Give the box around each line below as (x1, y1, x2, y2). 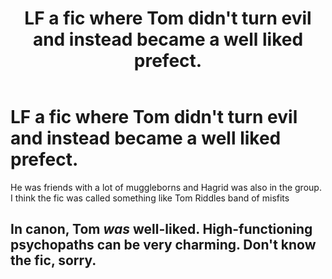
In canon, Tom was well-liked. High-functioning (10, 221, 313, 238)
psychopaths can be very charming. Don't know (10, 237, 317, 254)
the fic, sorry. (10, 252, 97, 269)
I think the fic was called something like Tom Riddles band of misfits (10, 192, 290, 204)
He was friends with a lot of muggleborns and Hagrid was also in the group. (10, 181, 322, 193)
